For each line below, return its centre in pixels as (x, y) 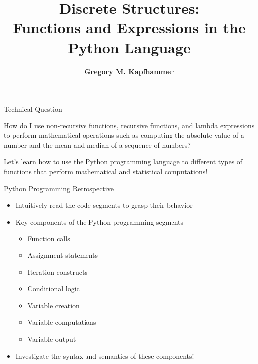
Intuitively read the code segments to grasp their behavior (104, 205)
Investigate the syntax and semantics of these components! (105, 355)
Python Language (129, 47)
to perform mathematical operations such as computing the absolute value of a (124, 135)
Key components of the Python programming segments (100, 221)
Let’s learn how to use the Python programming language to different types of (123, 162)
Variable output (52, 339)
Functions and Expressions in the (129, 28)
